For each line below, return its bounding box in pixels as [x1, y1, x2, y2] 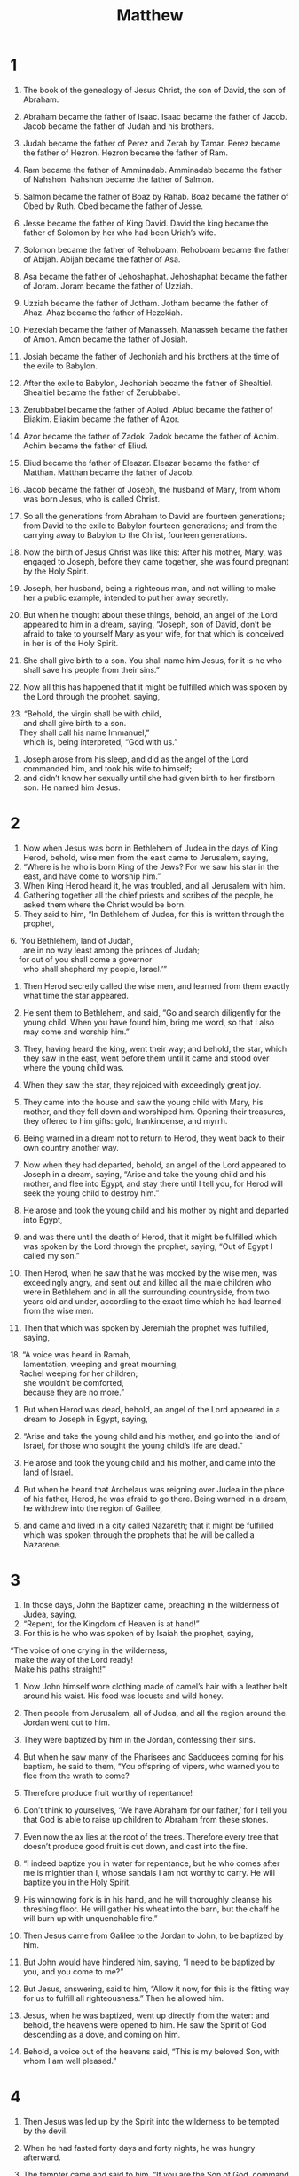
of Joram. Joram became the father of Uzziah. [22, 281, 193, 291]
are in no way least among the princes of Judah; [22, 945, 201, 955]
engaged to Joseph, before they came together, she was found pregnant [22, 556, 289, 566]
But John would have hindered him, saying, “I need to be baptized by [22, 1957, 276, 1967]
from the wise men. [22, 1305, 94, 1316]
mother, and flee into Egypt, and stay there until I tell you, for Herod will [22, 1178, 283, 1189]
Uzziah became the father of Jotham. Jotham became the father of [22, 297, 269, 308]
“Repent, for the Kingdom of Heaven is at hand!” [22, 1618, 200, 1629]
